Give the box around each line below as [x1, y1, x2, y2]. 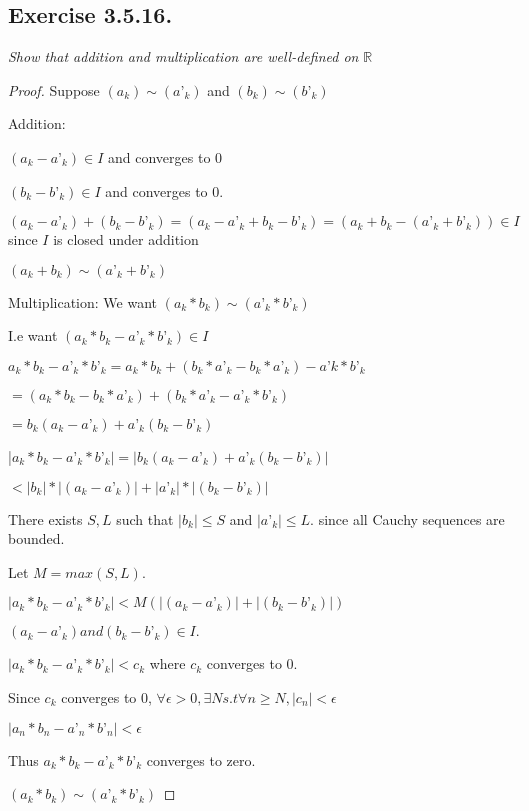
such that [116, 508, 174, 529]
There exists [8, 508, 83, 529]
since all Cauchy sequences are [318, 508, 505, 529]
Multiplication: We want [8, 291, 157, 312]
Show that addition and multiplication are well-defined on [8, 46, 359, 67]
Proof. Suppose [8, 79, 100, 100]
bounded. [8, 528, 65, 549]
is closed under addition [53, 229, 199, 250]
